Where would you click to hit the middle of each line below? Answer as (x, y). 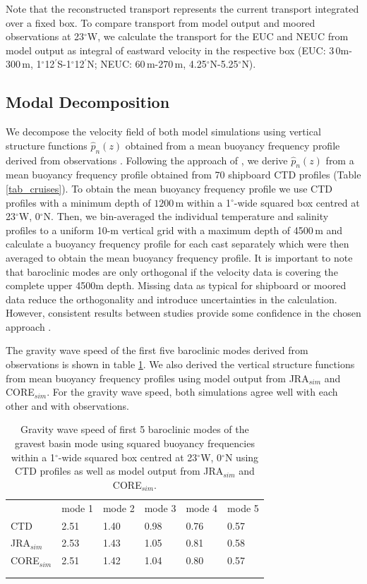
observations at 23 (45, 36)
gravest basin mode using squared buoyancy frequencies (134, 443)
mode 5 (243, 507)
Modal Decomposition (88, 102)
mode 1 (77, 507)
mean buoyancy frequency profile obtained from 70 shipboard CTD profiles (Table (183, 175)
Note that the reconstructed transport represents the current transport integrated (182, 8)
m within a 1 (203, 202)
